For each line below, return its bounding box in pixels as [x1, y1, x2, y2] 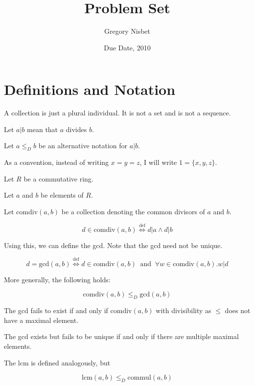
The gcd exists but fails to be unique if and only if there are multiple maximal [4, 331, 239, 341]
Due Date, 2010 [104, 42, 151, 52]
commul [127, 374, 151, 382]
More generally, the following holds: [4, 274, 111, 284]
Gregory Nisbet [104, 26, 150, 36]
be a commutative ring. [23, 173, 93, 183]
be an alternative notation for [38, 140, 128, 151]
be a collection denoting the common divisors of [61, 206, 205, 217]
